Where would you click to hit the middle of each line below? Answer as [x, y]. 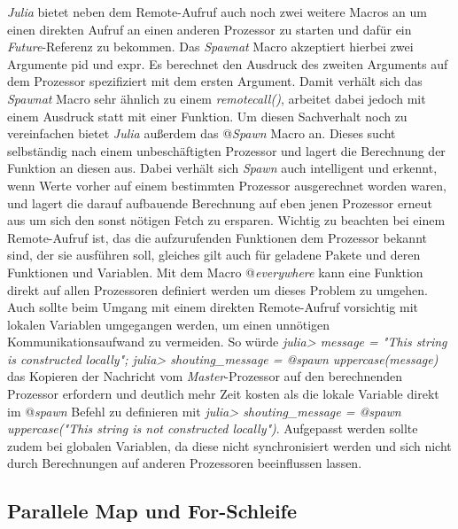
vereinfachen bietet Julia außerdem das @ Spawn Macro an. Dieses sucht [202, 133]
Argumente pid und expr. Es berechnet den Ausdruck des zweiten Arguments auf [228, 63]
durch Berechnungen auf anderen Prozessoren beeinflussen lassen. [185, 463]
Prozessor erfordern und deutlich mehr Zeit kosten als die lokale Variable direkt [223, 394]
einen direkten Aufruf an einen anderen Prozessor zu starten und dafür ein [210, 29]
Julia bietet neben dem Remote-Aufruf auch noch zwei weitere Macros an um [217, 12]
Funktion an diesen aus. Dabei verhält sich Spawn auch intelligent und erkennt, [222, 168]
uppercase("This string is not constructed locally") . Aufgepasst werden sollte [213, 428]
